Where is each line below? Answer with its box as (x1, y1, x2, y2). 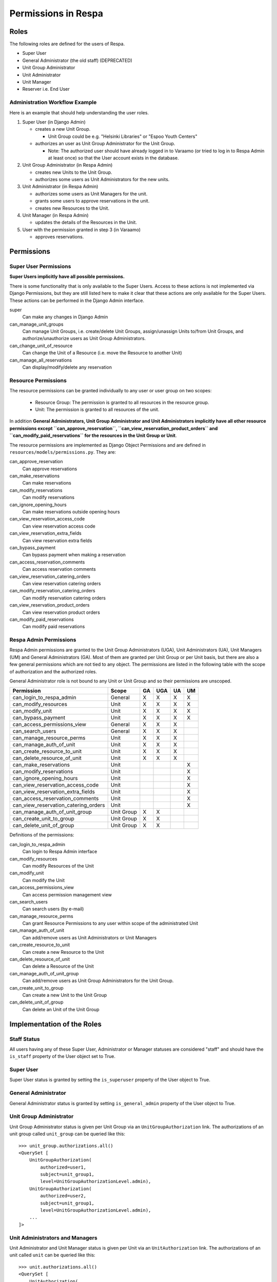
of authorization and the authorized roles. (9, 668, 97, 674)
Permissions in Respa (9, 8, 104, 19)
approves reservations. (35, 234, 84, 240)
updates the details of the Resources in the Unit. (35, 219, 137, 226)
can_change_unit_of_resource (9, 343, 73, 349)
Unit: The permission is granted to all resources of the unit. (35, 406, 160, 412)
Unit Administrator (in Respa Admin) (22, 184, 98, 190)
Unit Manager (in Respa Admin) (22, 212, 89, 218)
